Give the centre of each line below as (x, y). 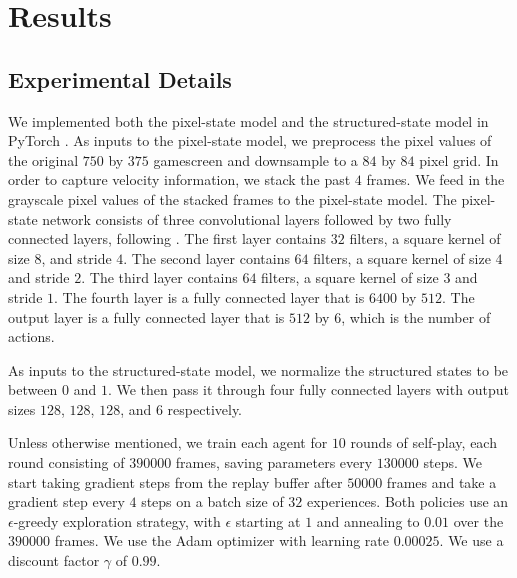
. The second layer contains (206, 257)
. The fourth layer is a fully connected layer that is (209, 296)
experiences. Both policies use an (408, 501)
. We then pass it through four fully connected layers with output (308, 389)
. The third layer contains (159, 277)
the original (43, 159)
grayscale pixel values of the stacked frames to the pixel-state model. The (232, 198)
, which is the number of (416, 316)
